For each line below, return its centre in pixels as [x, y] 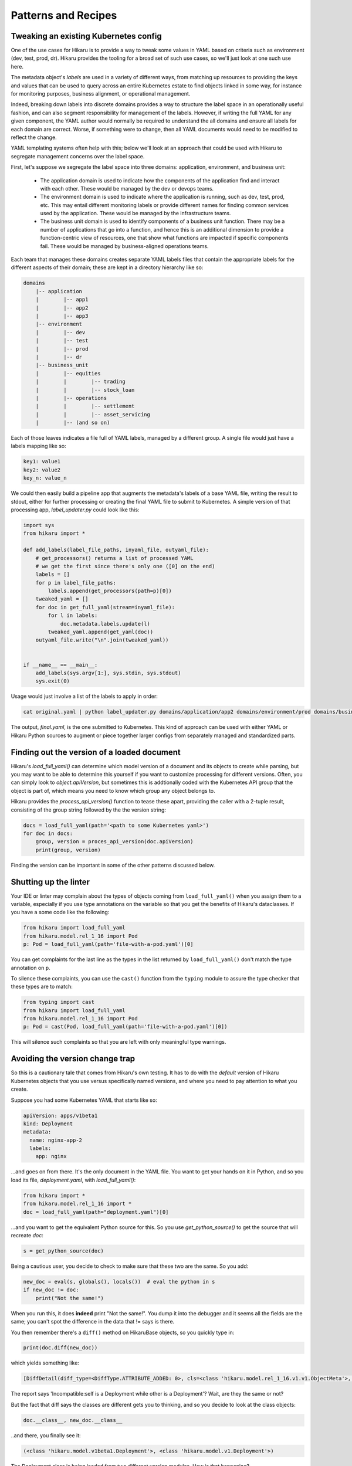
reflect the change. [34, 137]
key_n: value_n [45, 478]
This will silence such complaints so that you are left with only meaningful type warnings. [119, 1042]
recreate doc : [27, 1235]
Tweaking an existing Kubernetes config [87, 36]
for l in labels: [73, 615]
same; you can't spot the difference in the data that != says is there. [93, 1322]
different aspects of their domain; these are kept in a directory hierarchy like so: [107, 267]
